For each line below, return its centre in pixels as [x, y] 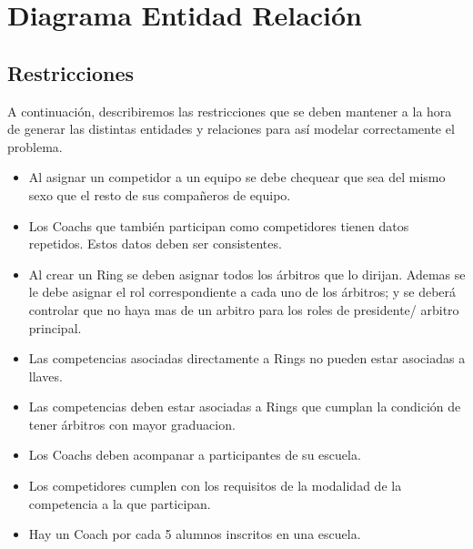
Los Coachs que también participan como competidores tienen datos [219, 225]
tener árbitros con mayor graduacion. [132, 424]
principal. [55, 327]
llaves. [45, 376]
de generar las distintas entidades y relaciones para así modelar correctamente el [231, 129]
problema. [35, 146]
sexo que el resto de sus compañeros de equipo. [160, 194]
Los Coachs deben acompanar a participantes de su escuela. [195, 455]
